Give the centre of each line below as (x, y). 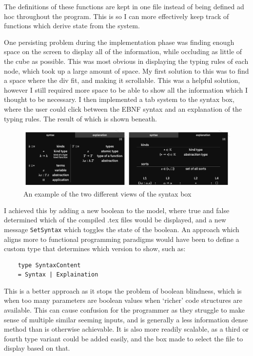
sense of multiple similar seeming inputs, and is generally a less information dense (126, 319)
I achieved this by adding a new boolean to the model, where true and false (117, 210)
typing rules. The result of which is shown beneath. (80, 118)
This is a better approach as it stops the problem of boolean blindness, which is (123, 290)
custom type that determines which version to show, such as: (95, 248)
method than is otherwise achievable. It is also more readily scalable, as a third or (126, 329)
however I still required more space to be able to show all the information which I (126, 89)
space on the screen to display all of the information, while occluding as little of (123, 51)
